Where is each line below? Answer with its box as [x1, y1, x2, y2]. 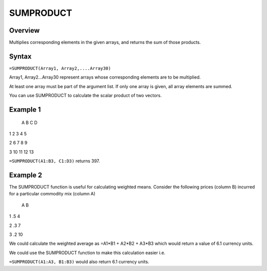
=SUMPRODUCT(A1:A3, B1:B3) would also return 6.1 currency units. [9, 259, 149, 265]
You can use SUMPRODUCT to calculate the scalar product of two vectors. [9, 92, 162, 98]
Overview [9, 26, 40, 35]
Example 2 [9, 171, 42, 179]
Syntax [9, 52, 32, 60]
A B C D [21, 119, 38, 126]
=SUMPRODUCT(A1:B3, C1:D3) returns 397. [9, 158, 100, 164]
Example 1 [9, 105, 41, 114]
